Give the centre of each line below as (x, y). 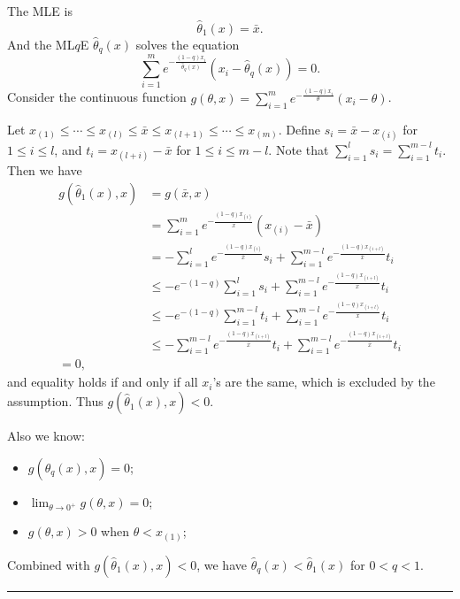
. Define (299, 129)
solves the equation (188, 44)
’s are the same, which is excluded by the (324, 382)
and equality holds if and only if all (103, 382)
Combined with (49, 564)
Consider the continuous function (97, 97)
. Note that (299, 149)
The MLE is (40, 11)
